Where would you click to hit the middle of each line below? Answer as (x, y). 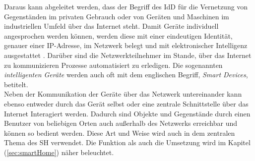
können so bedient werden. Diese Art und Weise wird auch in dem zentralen (120, 133)
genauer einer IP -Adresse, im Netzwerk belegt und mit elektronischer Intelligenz (126, 45)
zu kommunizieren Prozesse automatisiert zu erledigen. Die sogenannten (113, 65)
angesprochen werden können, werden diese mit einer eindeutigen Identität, (118, 35)
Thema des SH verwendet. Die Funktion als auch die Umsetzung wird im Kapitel (127, 142)
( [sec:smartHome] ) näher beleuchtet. (59, 152)
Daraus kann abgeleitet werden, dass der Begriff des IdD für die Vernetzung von (126, 6)
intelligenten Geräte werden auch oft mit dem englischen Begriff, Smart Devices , (126, 75)
